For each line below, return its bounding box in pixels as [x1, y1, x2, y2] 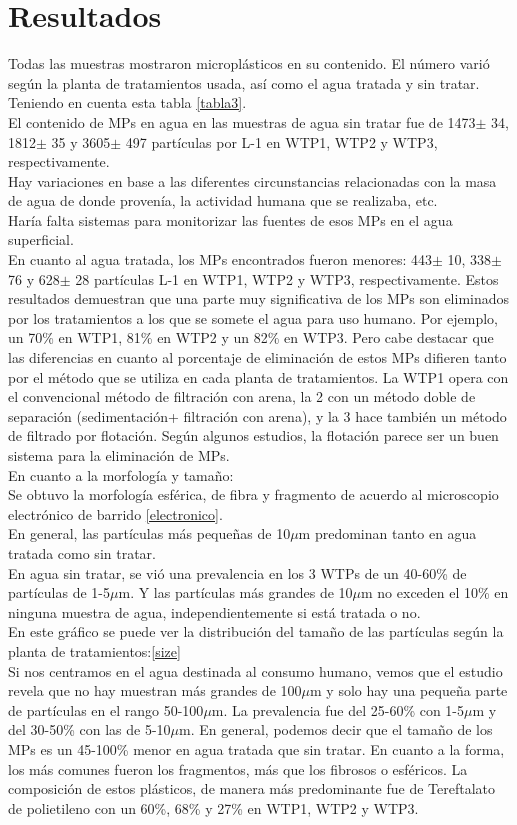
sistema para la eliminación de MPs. [8, 445, 230, 465]
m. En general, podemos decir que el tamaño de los [179, 719, 493, 740]
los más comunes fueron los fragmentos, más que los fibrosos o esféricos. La [8, 758, 468, 779]
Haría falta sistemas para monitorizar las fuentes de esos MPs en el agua [8, 209, 453, 230]
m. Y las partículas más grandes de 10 [118, 582, 353, 603]
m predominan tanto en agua [298, 523, 477, 544]
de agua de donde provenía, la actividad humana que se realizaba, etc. [8, 190, 438, 211]
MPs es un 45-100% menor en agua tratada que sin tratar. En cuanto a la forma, [8, 738, 505, 759]
